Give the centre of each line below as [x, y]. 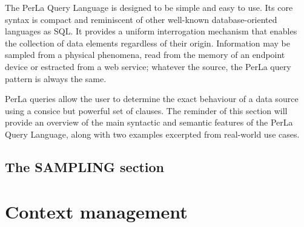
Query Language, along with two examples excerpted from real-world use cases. [152, 134]
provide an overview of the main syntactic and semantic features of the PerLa [149, 122]
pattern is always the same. [56, 78]
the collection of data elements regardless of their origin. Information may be [147, 43]
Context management [96, 211]
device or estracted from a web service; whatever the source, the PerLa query [148, 66]
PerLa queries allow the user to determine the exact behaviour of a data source [152, 99]
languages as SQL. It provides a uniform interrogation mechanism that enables [151, 31]
